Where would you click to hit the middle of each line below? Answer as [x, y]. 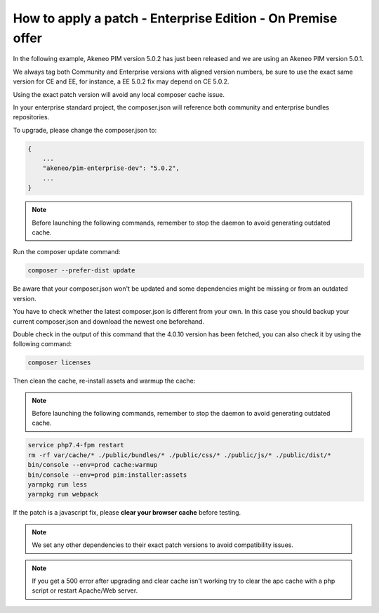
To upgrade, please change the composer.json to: [85, 130]
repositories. [31, 117]
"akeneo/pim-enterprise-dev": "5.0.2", [111, 168]
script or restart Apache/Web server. [85, 591]
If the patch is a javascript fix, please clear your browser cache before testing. [127, 513]
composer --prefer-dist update [82, 271]
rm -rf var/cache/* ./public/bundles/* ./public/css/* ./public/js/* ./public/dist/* [179, 455]
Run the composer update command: [67, 252]
